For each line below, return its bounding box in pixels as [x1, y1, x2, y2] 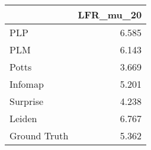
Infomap [9, 77, 44, 91]
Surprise [9, 94, 44, 108]
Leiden [9, 111, 37, 125]
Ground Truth [9, 129, 69, 142]
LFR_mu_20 [78, 8, 142, 21]
